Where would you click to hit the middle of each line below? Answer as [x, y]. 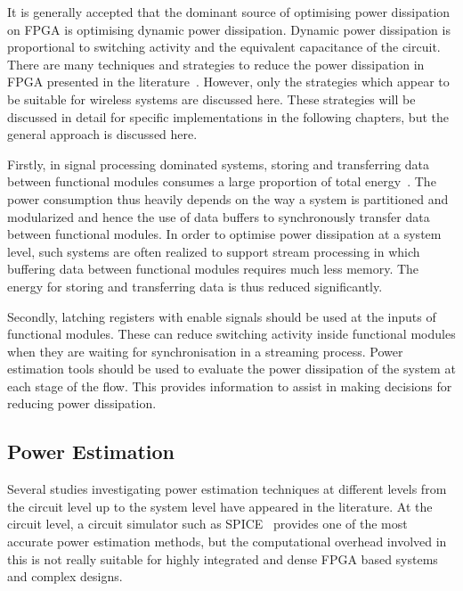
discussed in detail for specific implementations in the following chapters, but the [228, 116]
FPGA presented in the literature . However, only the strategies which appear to [228, 82]
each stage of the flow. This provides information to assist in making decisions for [230, 386]
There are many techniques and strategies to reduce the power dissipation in [216, 64]
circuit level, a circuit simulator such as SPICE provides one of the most [207, 524]
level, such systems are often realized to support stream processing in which [214, 251]
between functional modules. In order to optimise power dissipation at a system [224, 234]
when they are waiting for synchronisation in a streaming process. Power [205, 351]
